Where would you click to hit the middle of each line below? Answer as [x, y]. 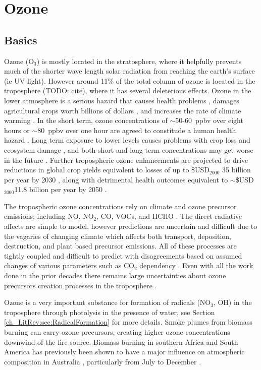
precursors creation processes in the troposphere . [81, 285]
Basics [21, 40]
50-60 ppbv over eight [209, 120]
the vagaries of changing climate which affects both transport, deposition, [118, 236]
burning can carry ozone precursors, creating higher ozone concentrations [117, 332]
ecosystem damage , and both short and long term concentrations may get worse [129, 149]
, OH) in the [232, 302]
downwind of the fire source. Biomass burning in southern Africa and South [121, 342]
